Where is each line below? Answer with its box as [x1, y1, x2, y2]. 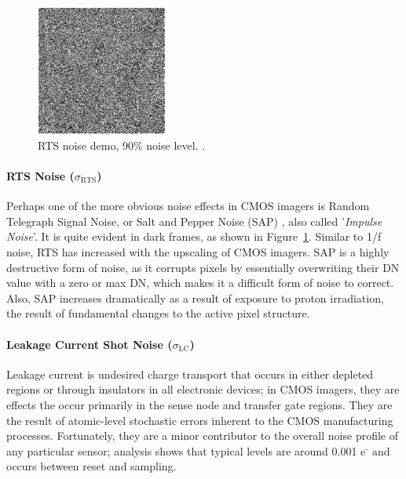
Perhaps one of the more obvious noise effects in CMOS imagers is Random [6, 198, 370, 214]
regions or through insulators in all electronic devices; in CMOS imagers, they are [6, 381, 400, 397]
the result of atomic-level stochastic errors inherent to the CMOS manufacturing [6, 412, 393, 428]
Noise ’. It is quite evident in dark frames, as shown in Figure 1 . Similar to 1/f [6, 228, 382, 245]
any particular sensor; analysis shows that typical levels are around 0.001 [6, 442, 357, 459]
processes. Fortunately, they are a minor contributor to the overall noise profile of [6, 427, 398, 444]
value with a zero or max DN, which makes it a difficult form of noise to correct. [6, 274, 394, 291]
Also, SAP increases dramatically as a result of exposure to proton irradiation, [6, 289, 384, 306]
